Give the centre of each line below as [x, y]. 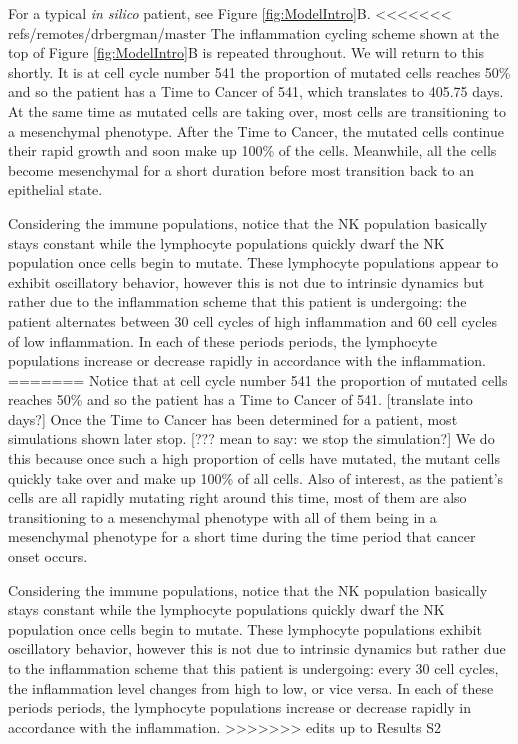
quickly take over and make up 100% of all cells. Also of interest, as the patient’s [256, 477]
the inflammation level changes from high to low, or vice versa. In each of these [251, 687]
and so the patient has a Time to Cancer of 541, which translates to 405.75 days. [256, 91]
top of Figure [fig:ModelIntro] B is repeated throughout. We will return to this [246, 52]
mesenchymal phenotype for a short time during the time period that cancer [242, 536]
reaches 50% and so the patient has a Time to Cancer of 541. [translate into [240, 399]
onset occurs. [48, 556]
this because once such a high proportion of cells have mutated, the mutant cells [254, 458]
